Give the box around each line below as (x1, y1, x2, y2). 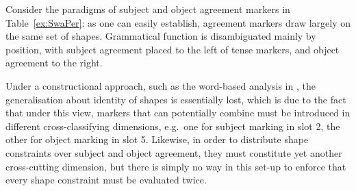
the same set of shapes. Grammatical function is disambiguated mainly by (5, 29, 316, 43)
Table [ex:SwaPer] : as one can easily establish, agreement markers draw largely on (5, 15, 351, 29)
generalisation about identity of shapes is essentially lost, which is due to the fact (5, 92, 346, 106)
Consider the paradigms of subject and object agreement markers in (5, 2, 290, 16)
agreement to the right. (5, 55, 103, 70)
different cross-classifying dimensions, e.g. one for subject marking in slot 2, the (5, 118, 340, 133)
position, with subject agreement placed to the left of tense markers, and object (5, 42, 340, 56)
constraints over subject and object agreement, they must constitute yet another (5, 145, 342, 160)
